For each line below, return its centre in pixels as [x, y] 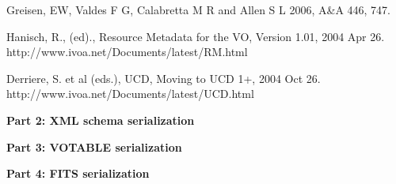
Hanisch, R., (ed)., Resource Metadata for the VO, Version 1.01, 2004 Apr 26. [196, 36]
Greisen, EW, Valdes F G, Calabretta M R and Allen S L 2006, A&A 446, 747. [198, 9]
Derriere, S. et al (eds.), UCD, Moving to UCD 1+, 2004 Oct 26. [164, 78]
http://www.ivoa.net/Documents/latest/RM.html [127, 52]
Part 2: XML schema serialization [101, 120]
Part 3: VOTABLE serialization [94, 146]
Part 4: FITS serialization [78, 173]
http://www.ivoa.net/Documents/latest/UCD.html [130, 94]
